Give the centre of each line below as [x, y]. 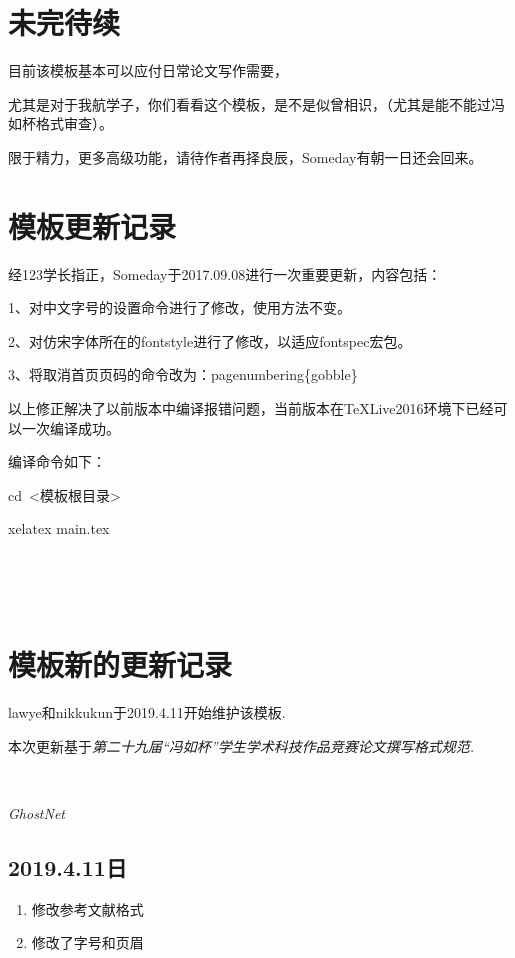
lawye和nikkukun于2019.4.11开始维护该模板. [147, 712]
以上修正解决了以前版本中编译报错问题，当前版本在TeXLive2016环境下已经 [251, 408]
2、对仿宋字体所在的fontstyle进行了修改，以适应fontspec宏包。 [210, 340]
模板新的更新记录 [120, 664]
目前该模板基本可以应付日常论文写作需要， [148, 70]
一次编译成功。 [70, 427]
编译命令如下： [57, 461]
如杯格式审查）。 [60, 123]
